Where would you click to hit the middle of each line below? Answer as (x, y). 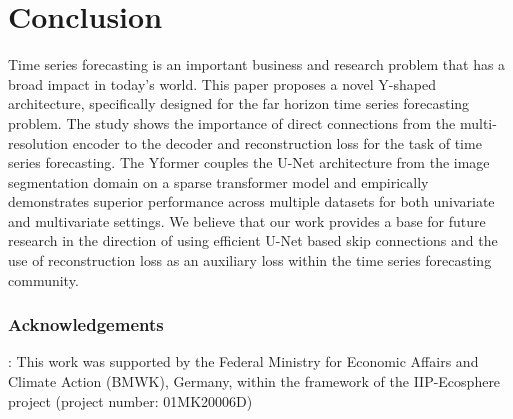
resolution (38, 142)
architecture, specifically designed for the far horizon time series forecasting (239, 103)
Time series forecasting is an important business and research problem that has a (257, 64)
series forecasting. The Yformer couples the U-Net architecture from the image (249, 162)
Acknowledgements (86, 324)
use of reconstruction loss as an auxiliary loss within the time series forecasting (250, 260)
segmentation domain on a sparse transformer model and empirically (218, 181)
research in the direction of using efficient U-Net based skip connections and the (253, 240)
